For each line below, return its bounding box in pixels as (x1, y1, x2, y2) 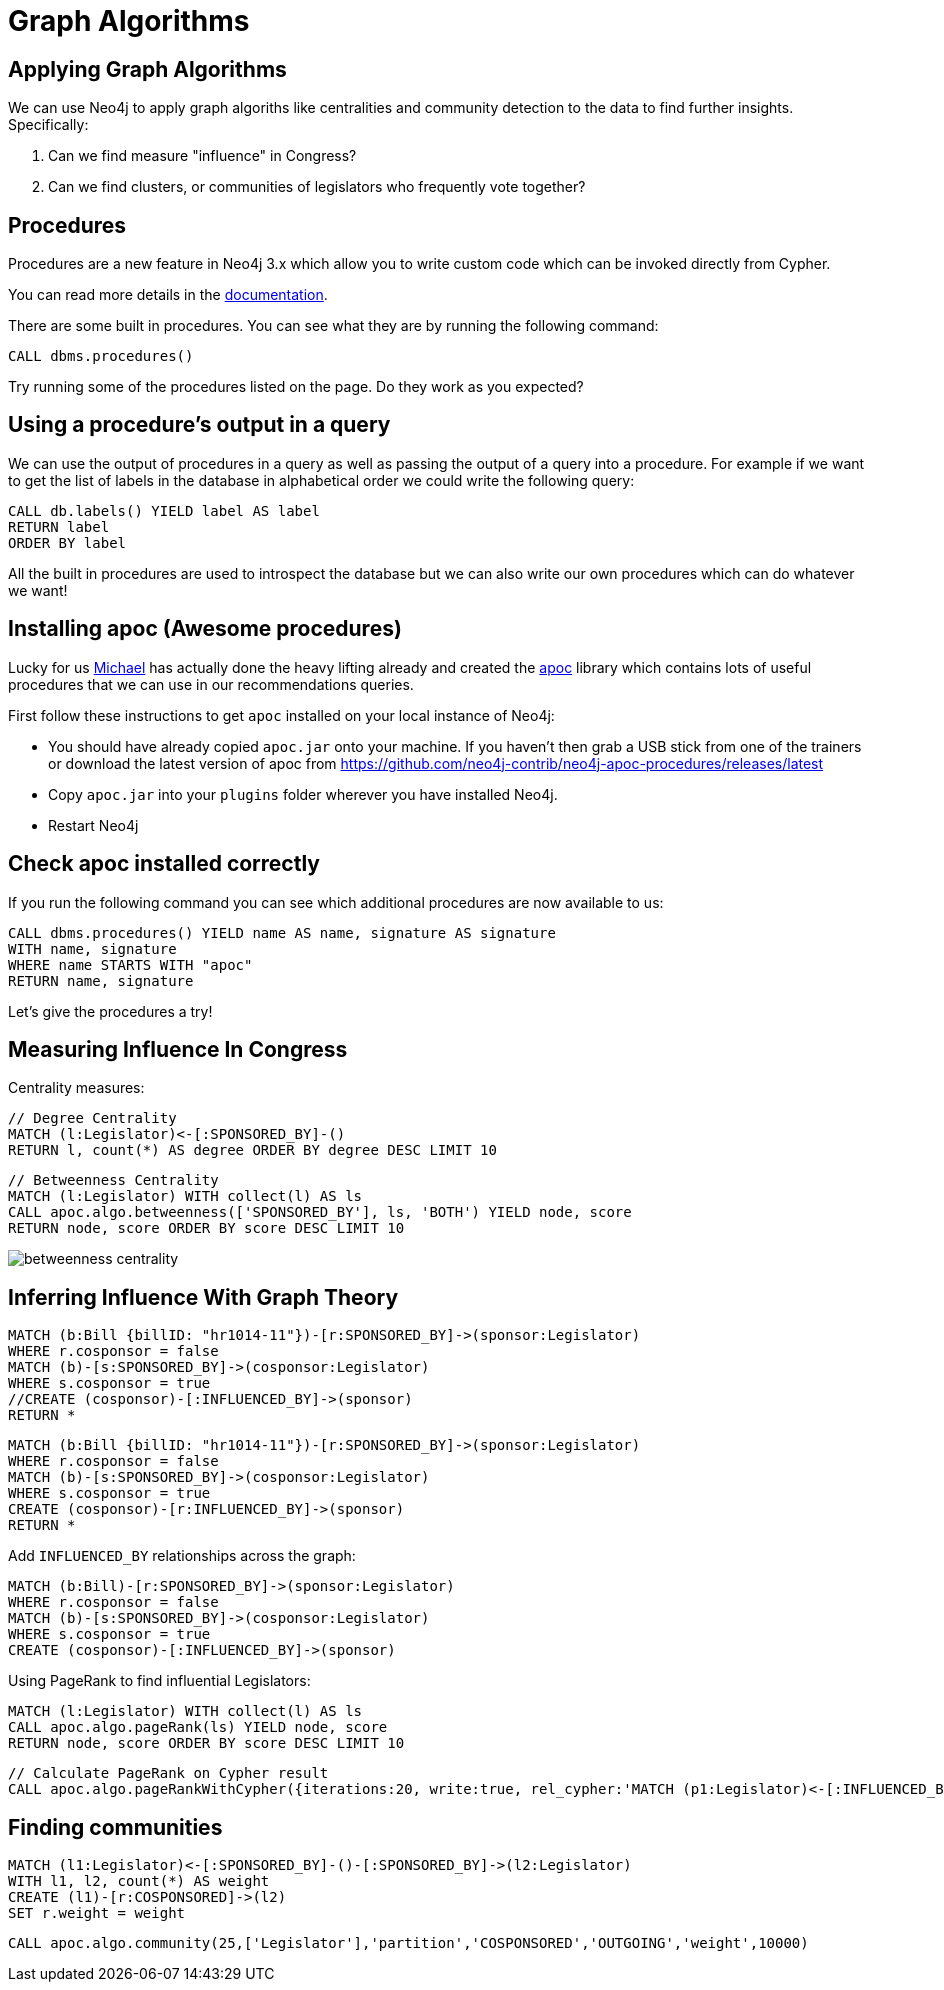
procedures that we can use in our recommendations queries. (8, 675, 414, 693)
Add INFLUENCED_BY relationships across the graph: (8, 1547, 356, 1565)
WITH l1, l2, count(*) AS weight (8, 1873, 270, 1890)
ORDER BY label (8, 534, 127, 551)
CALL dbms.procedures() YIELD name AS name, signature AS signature (8, 924, 556, 941)
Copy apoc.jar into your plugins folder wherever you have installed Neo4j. (48, 785, 558, 803)
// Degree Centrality (8, 1110, 177, 1127)
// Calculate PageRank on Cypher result (8, 1765, 329, 1782)
